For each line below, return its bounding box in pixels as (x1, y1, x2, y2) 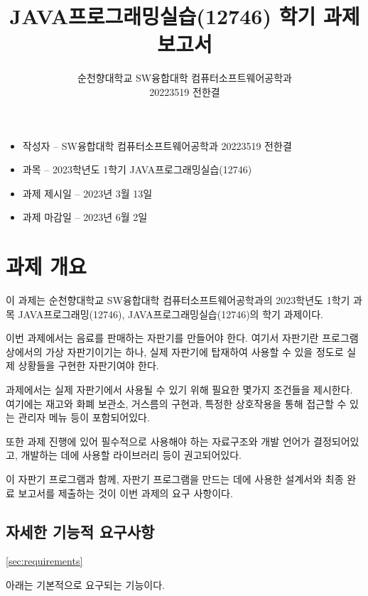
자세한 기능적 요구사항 (6, 520, 155, 542)
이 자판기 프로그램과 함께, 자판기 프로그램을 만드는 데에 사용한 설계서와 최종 (6, 471, 344, 486)
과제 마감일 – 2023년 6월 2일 (22, 210, 148, 224)
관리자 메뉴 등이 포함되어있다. (18, 410, 150, 425)
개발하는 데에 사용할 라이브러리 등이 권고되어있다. (21, 448, 242, 462)
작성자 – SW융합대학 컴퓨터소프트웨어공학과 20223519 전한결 (22, 138, 292, 153)
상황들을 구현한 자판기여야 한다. (18, 358, 159, 373)
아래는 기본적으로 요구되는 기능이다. (6, 577, 165, 592)
